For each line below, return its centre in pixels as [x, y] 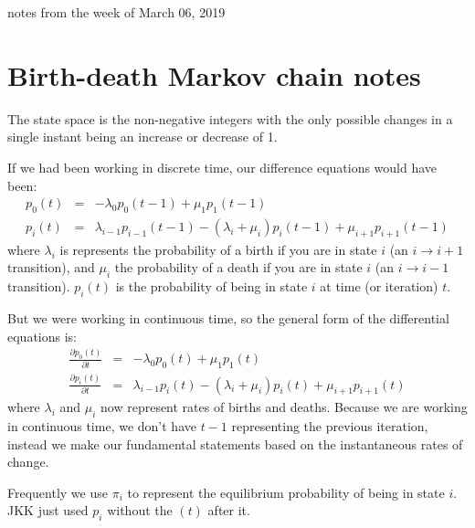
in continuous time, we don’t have [102, 426]
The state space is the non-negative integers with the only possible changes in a [230, 118]
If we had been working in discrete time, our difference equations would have [222, 167]
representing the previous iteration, [330, 426]
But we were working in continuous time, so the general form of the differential [228, 317]
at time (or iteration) [379, 286]
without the [140, 510]
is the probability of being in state [211, 286]
